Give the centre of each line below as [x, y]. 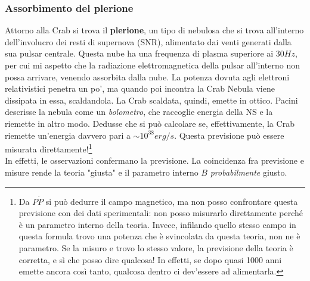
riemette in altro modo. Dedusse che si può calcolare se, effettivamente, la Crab [150, 123]
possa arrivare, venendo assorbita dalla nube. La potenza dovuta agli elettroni [147, 77]
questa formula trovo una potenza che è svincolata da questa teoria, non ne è [159, 236]
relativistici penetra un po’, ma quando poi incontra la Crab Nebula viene [140, 88]
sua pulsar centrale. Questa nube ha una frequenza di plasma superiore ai [139, 53]
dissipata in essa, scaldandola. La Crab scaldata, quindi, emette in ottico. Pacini [151, 100]
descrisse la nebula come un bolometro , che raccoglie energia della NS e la [139, 112]
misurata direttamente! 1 [49, 148]
